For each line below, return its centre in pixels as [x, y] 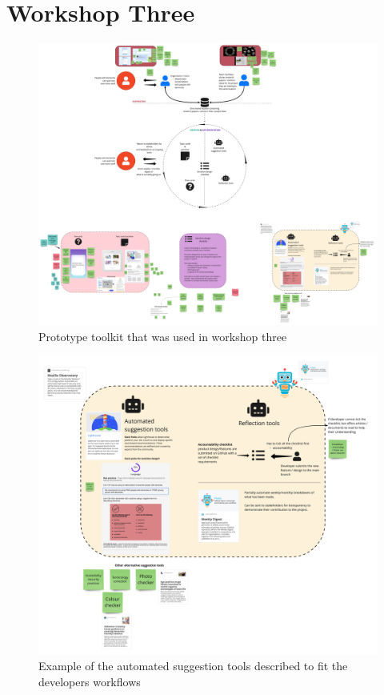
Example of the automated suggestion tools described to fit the [193, 666]
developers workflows [90, 681]
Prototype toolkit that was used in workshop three [163, 336]
